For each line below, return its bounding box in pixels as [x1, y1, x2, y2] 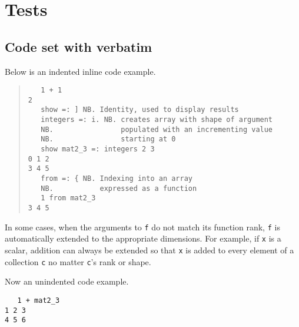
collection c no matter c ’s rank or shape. [5, 255, 151, 267]
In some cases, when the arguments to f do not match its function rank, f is [5, 220, 280, 233]
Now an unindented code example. [5, 275, 129, 288]
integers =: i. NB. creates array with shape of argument [41, 115, 273, 124]
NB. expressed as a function [41, 184, 197, 193]
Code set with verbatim [5, 37, 152, 55]
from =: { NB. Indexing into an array [41, 174, 192, 183]
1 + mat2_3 [17, 296, 60, 305]
